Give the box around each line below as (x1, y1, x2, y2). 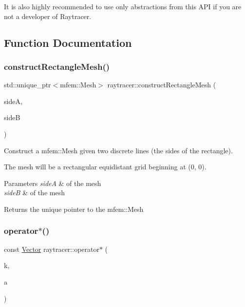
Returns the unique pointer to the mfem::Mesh (4, 204, 144, 214)
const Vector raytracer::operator (4, 244, 99, 254)
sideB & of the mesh (4, 187, 65, 198)
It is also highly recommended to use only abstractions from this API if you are (4, 1, 242, 11)
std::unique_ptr (4, 80, 51, 90)
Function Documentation (4, 35, 132, 50)
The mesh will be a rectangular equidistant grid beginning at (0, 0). (4, 162, 207, 172)
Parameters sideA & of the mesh (4, 178, 101, 188)
